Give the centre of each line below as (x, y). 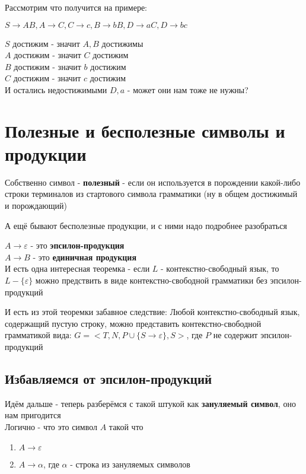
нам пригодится (33, 415)
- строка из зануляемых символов (130, 464)
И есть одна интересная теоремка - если (77, 268)
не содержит (235, 335)
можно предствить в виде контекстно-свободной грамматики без (151, 280)
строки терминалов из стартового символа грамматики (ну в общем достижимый (151, 194)
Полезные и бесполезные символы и (145, 130)
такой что (126, 426)
